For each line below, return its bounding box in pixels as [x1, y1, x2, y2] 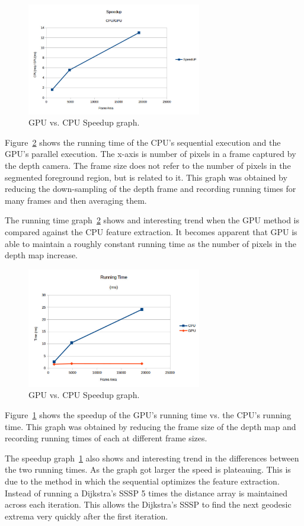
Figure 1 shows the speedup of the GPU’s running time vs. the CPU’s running [5, 409, 292, 421]
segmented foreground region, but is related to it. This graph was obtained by [5, 171, 287, 183]
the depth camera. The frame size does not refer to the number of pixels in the [5, 159, 291, 172]
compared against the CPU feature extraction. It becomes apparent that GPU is [5, 226, 297, 238]
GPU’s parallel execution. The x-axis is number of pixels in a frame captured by [5, 147, 296, 160]
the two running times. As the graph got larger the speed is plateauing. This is [5, 463, 291, 476]
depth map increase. [5, 249, 78, 261]
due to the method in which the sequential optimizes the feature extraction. [5, 474, 280, 487]
